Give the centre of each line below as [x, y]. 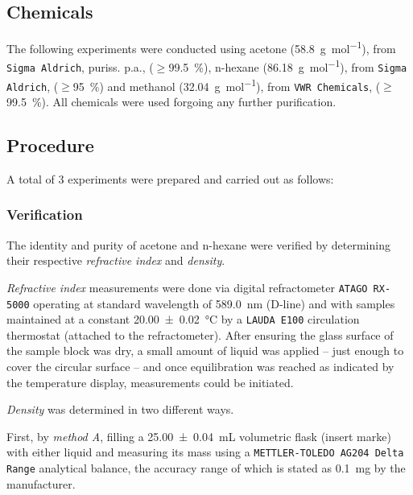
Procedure [50, 145]
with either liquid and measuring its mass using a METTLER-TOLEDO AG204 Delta [205, 452]
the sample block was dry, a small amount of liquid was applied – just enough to [205, 351]
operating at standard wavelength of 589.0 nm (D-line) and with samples [214, 303]
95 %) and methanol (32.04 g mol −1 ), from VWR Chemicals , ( [227, 85]
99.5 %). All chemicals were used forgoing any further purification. [171, 102]
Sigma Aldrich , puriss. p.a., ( [80, 67]
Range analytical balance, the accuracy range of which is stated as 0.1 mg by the [206, 468]
